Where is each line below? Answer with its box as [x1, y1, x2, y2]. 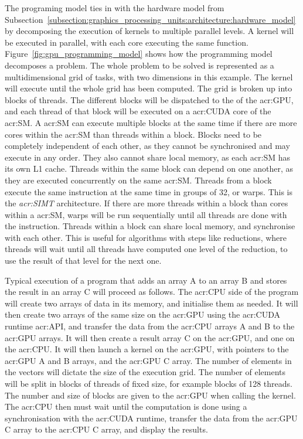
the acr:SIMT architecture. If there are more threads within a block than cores [5, 197, 288, 209]
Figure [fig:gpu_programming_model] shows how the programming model [5, 47, 273, 60]
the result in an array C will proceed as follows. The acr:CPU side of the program [5, 285, 299, 298]
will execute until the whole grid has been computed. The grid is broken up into [5, 82, 292, 94]
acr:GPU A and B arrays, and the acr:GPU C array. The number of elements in [5, 354, 292, 366]
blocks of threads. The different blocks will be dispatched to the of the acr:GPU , [5, 93, 294, 106]
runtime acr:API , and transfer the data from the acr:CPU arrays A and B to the [5, 320, 295, 332]
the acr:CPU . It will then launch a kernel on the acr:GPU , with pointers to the [5, 343, 289, 355]
